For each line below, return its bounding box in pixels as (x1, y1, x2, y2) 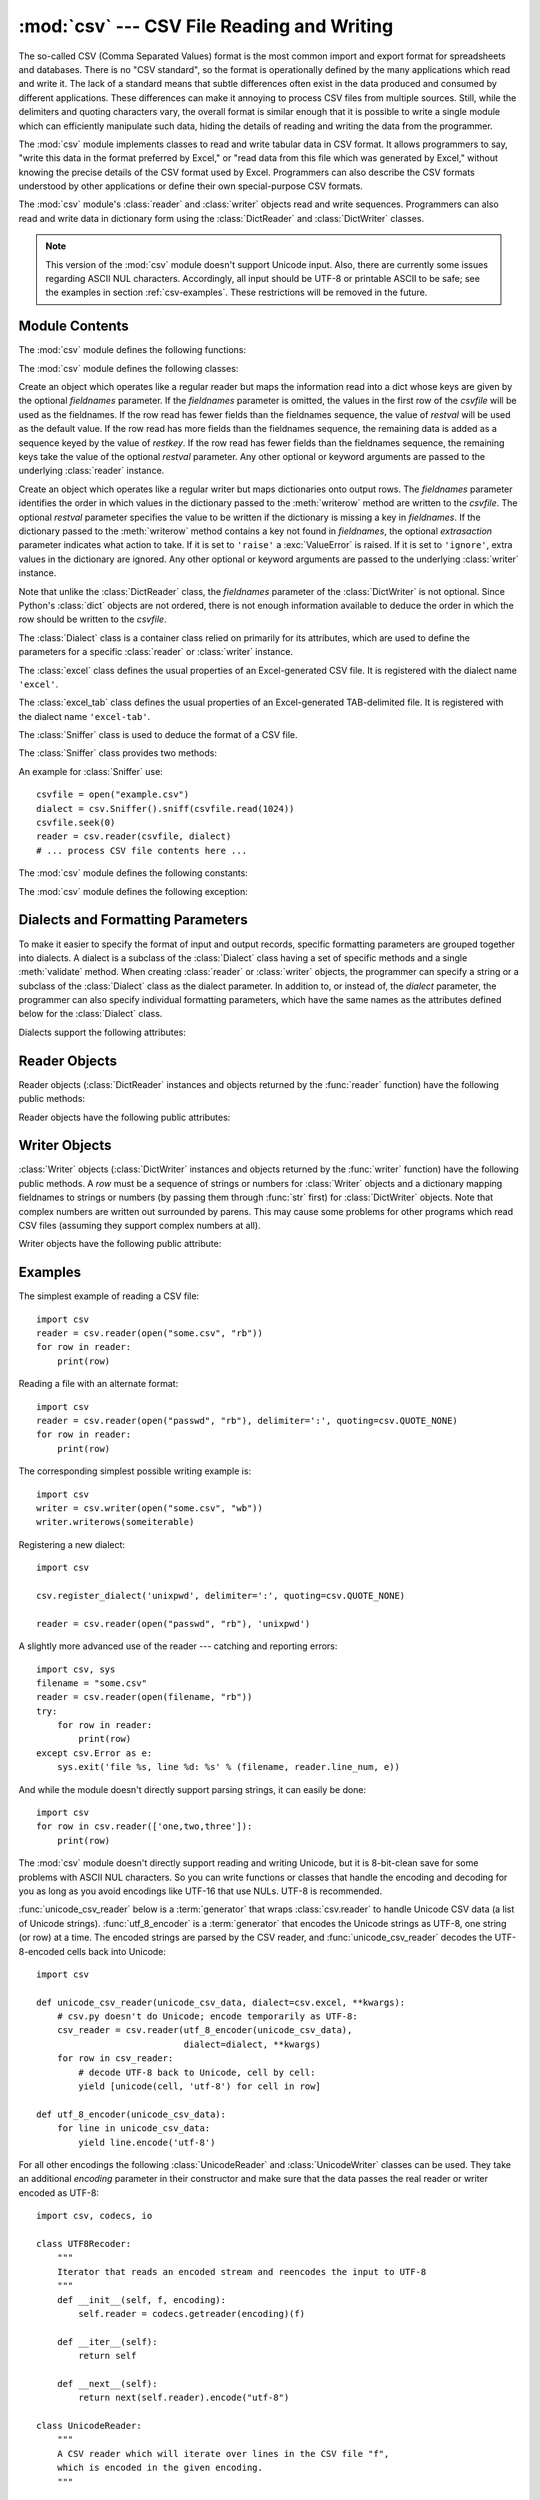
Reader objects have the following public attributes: (18, 1111, 231, 1123)
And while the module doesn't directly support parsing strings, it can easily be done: (18, 1783, 367, 1795)
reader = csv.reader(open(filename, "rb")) (36, 1691, 253, 1703)
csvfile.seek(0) (36, 817, 116, 829)
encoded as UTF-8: (18, 2186, 100, 2199)
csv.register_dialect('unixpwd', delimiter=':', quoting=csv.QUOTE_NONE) (36, 1590, 406, 1601)
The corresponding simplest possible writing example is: (18, 1465, 252, 1477)
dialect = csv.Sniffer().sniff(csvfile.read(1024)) (36, 803, 295, 814)
